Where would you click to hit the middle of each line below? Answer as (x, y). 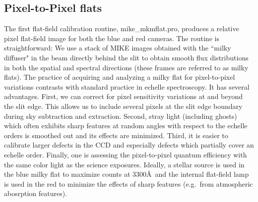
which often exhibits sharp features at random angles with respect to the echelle (126, 126)
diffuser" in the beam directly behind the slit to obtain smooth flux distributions (126, 57)
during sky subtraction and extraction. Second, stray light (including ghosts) (121, 116)
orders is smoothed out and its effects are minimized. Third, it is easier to (116, 135)
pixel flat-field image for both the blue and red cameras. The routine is (112, 38)
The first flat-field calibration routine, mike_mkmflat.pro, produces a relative (122, 28)
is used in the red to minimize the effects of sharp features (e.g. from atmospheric (129, 183)
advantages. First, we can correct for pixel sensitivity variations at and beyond (124, 96)
